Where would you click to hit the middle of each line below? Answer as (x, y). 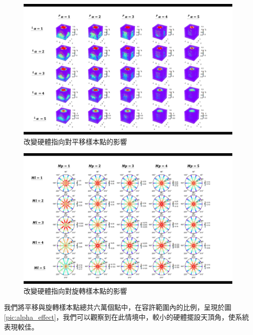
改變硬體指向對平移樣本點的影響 (75, 141)
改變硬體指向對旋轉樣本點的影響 (75, 290)
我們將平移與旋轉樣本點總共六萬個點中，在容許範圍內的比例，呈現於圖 (118, 307)
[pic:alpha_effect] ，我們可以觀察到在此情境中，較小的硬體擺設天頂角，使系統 (126, 317)
